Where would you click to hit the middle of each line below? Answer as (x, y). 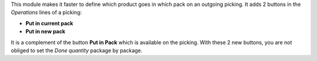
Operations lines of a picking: (46, 12)
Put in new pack (45, 32)
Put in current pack (49, 23)
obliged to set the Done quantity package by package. (77, 50)
